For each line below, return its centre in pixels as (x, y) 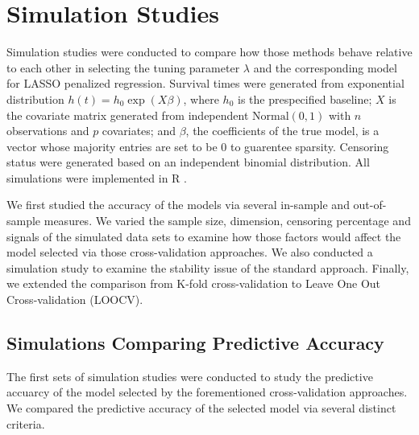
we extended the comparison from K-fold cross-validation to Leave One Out (194, 283)
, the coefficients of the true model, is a (282, 131)
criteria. (26, 423)
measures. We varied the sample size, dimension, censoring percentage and (227, 221)
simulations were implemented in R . (97, 177)
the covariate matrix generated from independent (128, 115)
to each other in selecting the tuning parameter (123, 67)
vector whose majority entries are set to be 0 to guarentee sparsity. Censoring (198, 146)
